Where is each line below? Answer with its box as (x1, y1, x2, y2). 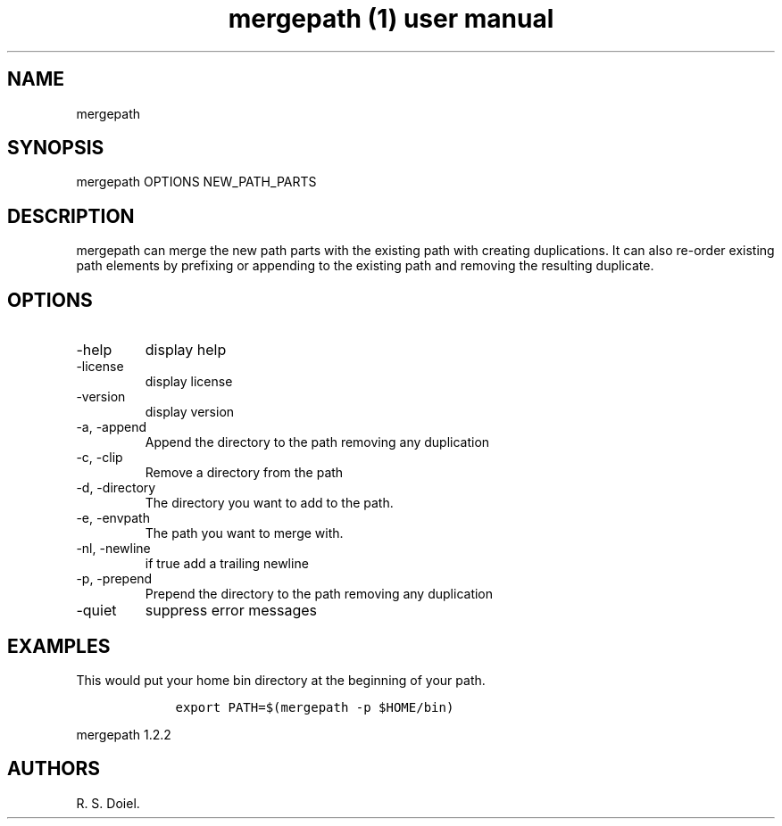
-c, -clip (76, 450, 123, 466)
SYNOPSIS (7, 136, 104, 160)
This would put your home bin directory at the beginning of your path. (76, 672, 486, 688)
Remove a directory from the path (145, 465, 344, 481)
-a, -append (76, 419, 147, 435)
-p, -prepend (76, 571, 153, 587)
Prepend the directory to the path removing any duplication (145, 586, 494, 602)
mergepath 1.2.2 (76, 726, 171, 742)
